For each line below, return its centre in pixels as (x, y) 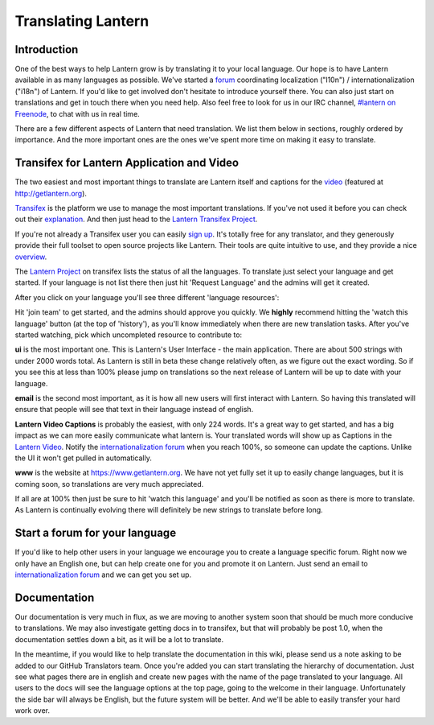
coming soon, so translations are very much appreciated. (109, 484)
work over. (33, 711)
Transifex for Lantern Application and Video (127, 163)
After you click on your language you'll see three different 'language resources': (147, 297)
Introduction (47, 49)
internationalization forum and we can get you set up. (103, 575)
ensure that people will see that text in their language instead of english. (134, 410)
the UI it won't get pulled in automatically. (83, 458)
